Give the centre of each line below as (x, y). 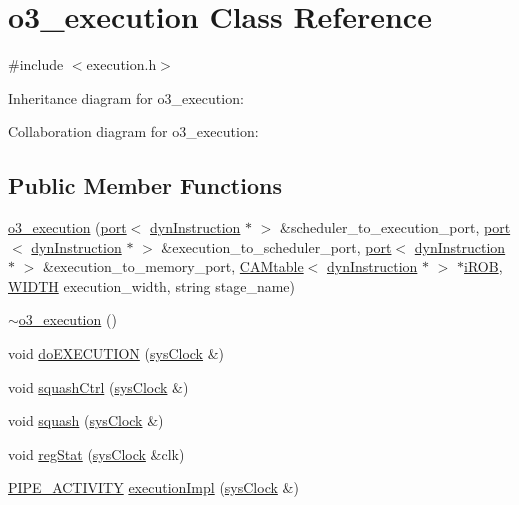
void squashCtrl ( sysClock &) (98, 386)
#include (36, 64)
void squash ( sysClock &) (86, 420)
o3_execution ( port (67, 227)
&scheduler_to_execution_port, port (395, 227)
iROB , (483, 266)
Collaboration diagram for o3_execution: (133, 131)
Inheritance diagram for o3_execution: (126, 97)
